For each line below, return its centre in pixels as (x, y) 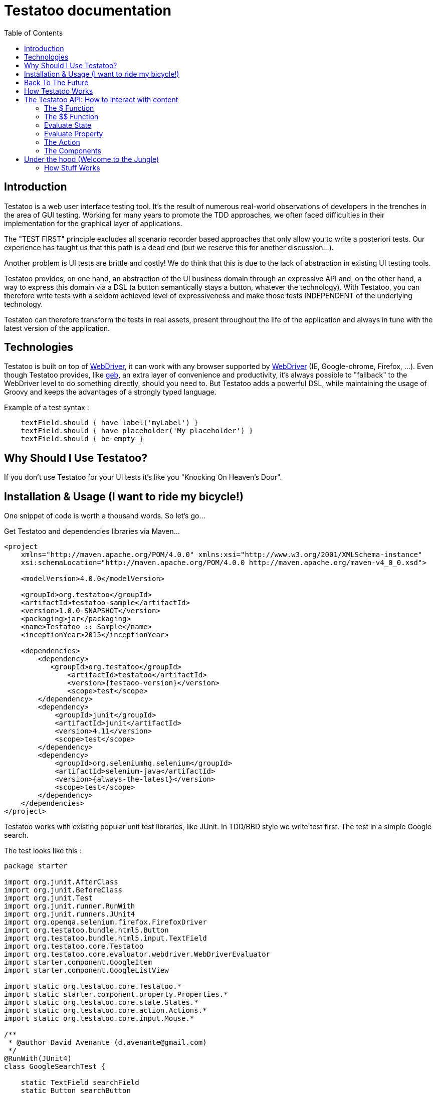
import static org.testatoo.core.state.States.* (101, 1003)
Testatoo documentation (88, 11)
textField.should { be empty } (82, 439)
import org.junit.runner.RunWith (70, 906)
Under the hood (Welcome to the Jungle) (92, 159)
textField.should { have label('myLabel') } (110, 423)
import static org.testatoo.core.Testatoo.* (93, 986)
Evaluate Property (74, 133)
